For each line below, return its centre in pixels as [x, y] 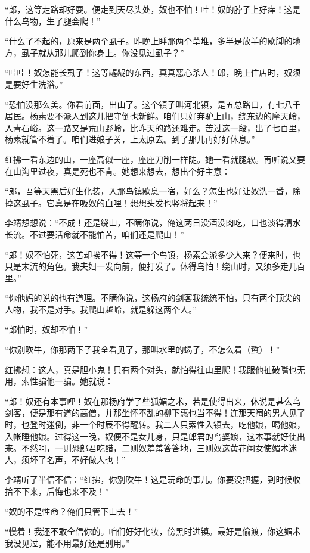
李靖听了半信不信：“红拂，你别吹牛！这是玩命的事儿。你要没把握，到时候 [149, 479]
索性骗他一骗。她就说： [67, 381]
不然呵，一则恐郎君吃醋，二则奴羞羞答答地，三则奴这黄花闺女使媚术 [155, 448]
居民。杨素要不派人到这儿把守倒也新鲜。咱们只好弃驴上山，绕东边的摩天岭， [155, 116]
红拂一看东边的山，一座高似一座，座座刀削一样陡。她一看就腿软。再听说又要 [155, 159]
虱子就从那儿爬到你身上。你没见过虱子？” [103, 52]
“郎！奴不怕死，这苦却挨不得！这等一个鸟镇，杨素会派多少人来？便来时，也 [153, 254]
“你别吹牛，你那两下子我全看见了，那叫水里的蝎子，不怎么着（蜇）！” [142, 349]
